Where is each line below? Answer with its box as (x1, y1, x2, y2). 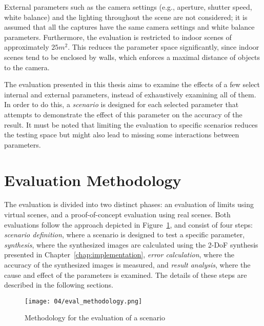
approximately (4, 42, 49, 52)
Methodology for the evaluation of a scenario (25, 312, 165, 323)
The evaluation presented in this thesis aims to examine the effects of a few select (4, 79, 260, 90)
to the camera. (4, 62, 50, 72)
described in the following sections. (4, 279, 113, 290)
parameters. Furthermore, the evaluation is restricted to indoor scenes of (4, 31, 232, 42)
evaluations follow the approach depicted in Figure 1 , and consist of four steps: (4, 219, 253, 230)
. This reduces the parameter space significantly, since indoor (68, 42, 259, 52)
